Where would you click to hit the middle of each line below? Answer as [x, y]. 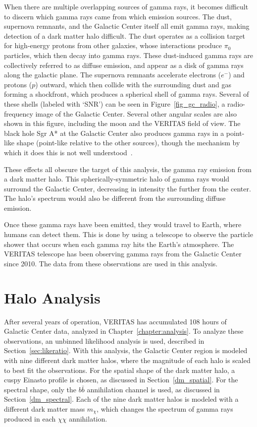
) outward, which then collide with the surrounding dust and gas [133, 84]
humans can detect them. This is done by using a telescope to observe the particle [128, 234]
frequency [19, 113]
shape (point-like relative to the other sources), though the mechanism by [128, 143]
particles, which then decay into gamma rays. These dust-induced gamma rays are [128, 55]
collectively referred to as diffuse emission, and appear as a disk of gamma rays [124, 65]
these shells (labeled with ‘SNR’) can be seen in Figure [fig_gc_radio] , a [115, 103]
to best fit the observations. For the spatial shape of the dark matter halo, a [120, 370]
